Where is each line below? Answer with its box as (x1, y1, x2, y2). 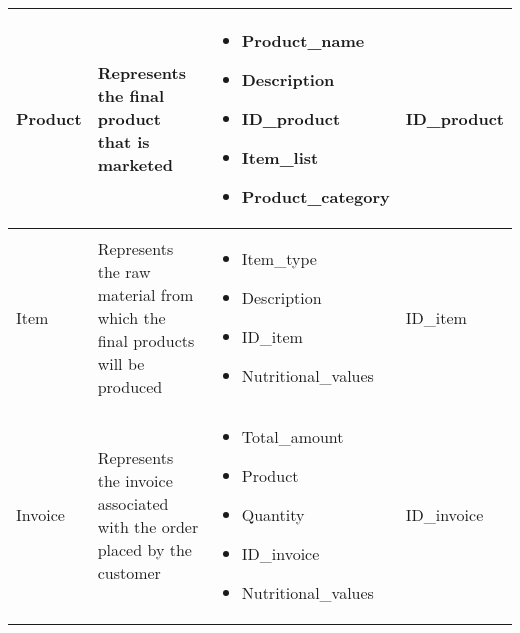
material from (97, 282, 194, 306)
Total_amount (241, 425, 344, 448)
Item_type (241, 247, 317, 270)
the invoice (97, 468, 173, 492)
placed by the (97, 537, 192, 561)
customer (97, 560, 161, 584)
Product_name (241, 29, 365, 52)
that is (97, 130, 150, 153)
